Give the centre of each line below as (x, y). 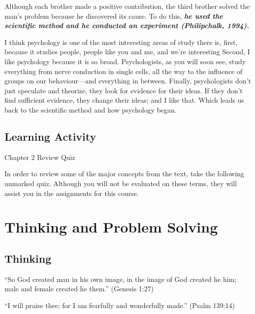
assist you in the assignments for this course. (72, 193)
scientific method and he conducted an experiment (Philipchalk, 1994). (127, 25)
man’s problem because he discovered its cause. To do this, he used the (114, 16)
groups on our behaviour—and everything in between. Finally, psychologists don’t (128, 81)
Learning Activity (50, 136)
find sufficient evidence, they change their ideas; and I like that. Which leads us (124, 100)
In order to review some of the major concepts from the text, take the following (124, 174)
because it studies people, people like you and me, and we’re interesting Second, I (127, 52)
